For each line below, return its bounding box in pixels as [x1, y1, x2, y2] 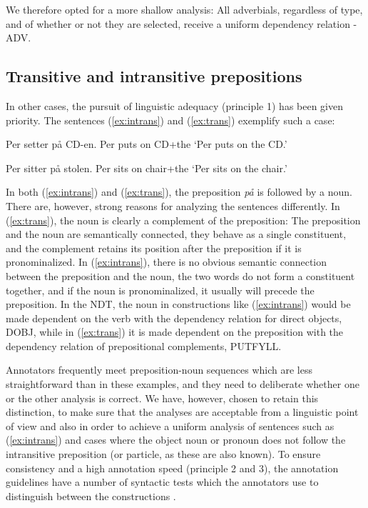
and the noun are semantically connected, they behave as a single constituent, [6, 226, 347, 241]
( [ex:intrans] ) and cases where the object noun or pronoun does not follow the [6, 432, 346, 447]
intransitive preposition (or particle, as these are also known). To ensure [6, 447, 321, 462]
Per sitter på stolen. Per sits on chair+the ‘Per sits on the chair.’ [6, 160, 287, 175]
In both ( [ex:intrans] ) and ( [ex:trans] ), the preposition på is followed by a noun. [6, 184, 352, 199]
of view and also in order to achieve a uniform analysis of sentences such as [6, 418, 334, 433]
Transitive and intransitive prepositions [6, 65, 302, 87]
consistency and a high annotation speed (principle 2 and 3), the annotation [6, 460, 339, 475]
